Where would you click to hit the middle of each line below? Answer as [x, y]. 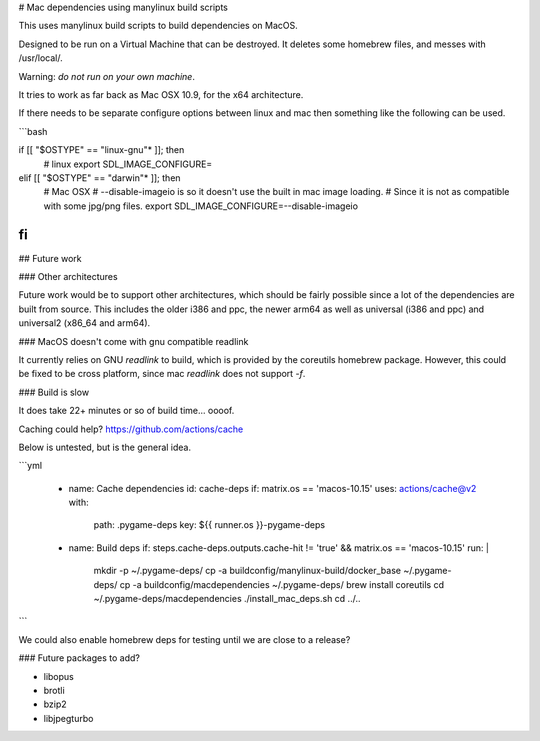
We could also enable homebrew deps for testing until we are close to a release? [184, 639]
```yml [30, 466]
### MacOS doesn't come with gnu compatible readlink [133, 341]
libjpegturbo [68, 718]
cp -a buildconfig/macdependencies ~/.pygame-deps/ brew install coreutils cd [282, 584]
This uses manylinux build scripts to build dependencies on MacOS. [158, 26]
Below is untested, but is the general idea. [105, 447]
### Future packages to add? [79, 658]
